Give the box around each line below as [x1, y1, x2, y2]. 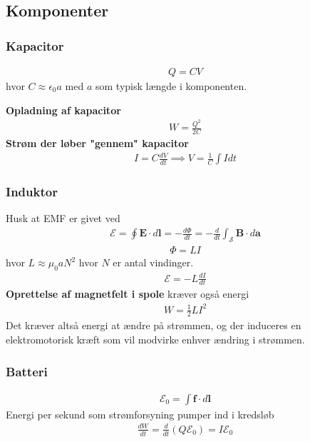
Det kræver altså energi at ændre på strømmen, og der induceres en [6, 318, 301, 333]
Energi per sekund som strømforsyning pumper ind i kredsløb [6, 406, 274, 421]
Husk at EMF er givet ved [6, 211, 120, 226]
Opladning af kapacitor [6, 102, 121, 117]
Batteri [6, 362, 48, 380]
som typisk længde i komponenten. [95, 79, 247, 94]
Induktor [6, 183, 58, 201]
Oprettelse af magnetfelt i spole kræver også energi [6, 286, 249, 301]
